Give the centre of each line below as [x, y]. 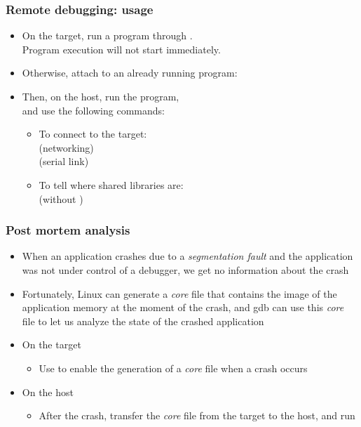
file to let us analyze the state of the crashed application [143, 321]
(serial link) [64, 161]
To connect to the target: [93, 134]
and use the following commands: [93, 110]
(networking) [66, 147]
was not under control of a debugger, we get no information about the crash [185, 269]
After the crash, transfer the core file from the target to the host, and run [197, 415]
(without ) [61, 198]
